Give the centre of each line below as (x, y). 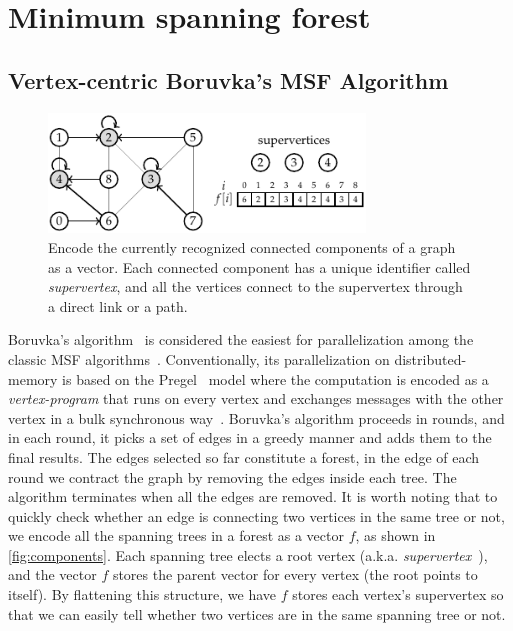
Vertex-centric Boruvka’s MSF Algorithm (228, 79)
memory (33, 378)
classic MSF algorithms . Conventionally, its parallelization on (199, 358)
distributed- (430, 358)
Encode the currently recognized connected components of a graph (252, 246)
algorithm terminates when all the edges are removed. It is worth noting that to (253, 496)
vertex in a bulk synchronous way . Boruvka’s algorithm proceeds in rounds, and (256, 417)
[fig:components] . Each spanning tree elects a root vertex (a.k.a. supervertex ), (248, 554)
